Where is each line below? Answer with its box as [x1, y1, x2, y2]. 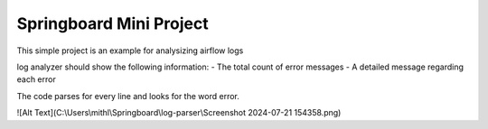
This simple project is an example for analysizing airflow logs [16, 45, 244, 56]
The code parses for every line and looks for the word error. [16, 90, 239, 101]
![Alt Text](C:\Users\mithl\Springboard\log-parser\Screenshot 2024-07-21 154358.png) [16, 107, 342, 118]
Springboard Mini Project [16, 14, 209, 33]
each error [16, 74, 56, 85]
